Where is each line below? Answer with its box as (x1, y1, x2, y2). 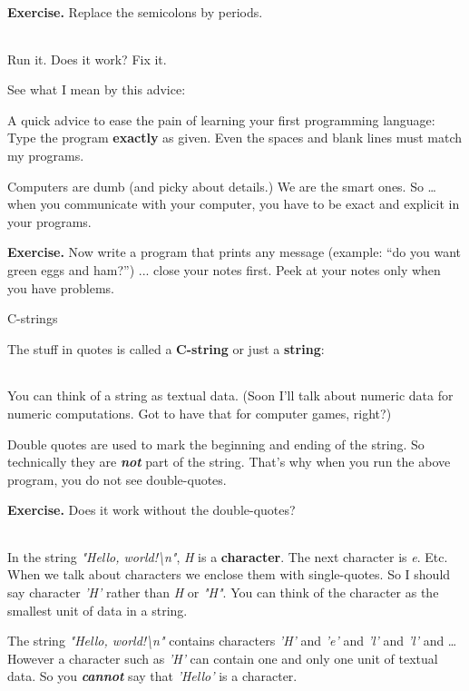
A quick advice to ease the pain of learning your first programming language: (7, 110, 435, 129)
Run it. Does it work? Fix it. (7, 49, 167, 68)
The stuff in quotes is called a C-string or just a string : (7, 339, 325, 358)
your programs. (7, 212, 92, 231)
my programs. (7, 145, 84, 164)
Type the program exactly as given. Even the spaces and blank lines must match (7, 128, 463, 147)
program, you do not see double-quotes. (7, 469, 227, 489)
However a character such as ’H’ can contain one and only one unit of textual (7, 648, 438, 667)
